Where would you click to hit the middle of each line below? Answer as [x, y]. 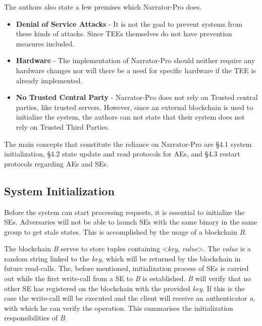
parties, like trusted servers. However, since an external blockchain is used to [135, 107]
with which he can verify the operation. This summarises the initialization [119, 308]
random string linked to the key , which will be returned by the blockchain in [122, 258]
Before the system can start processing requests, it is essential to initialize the [124, 212]
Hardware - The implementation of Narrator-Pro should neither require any [136, 60]
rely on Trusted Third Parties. [63, 126]
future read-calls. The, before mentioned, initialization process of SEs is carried [126, 268]
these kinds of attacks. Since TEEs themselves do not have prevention [124, 34]
